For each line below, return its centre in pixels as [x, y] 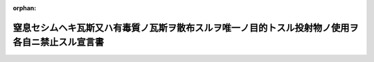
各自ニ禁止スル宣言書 [58, 42]
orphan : [25, 8]
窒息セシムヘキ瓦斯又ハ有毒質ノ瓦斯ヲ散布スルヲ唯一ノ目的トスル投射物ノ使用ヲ [186, 28]
